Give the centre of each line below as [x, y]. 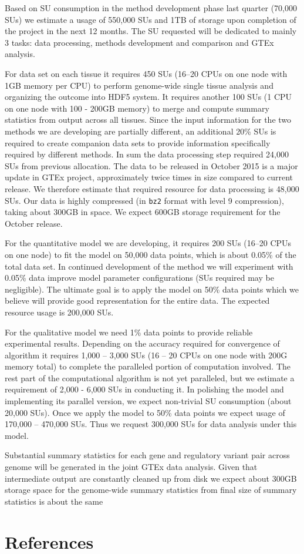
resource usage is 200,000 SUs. [59, 312]
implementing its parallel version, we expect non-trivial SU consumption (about [148, 401]
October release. [34, 223]
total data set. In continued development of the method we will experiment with [149, 266]
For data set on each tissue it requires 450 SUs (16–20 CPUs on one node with [146, 73]
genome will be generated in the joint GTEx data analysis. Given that [131, 467]
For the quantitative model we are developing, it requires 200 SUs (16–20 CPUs [148, 243]
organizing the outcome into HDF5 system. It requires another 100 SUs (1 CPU [148, 97]
